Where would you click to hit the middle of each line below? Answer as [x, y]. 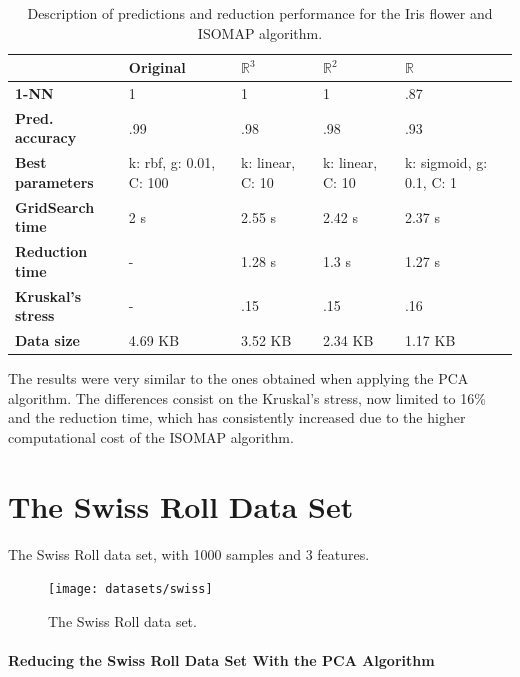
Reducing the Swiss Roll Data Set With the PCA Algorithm [221, 660]
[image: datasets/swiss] [130, 589]
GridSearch [55, 206]
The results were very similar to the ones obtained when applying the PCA [238, 378]
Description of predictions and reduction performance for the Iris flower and [260, 13]
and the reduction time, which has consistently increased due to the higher [237, 417]
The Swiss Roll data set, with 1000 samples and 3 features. [189, 553]
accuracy [46, 137]
